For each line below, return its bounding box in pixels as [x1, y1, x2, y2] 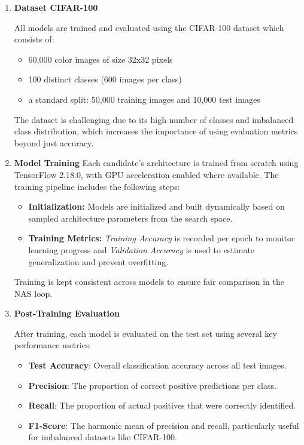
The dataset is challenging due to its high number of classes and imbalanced [14, 113, 294, 125]
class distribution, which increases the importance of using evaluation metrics [14, 125, 298, 137]
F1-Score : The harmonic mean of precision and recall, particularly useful [28, 419, 299, 431]
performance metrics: [14, 339, 92, 351]
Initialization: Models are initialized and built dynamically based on [28, 200, 285, 213]
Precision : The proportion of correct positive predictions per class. [28, 379, 276, 391]
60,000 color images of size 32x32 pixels [28, 53, 173, 65]
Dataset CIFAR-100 [14, 1, 98, 13]
